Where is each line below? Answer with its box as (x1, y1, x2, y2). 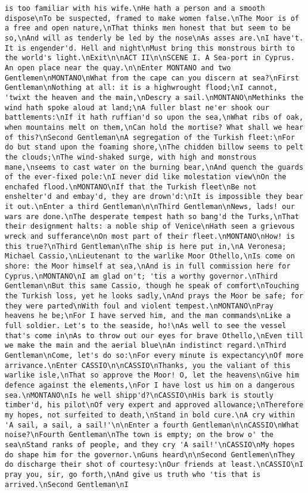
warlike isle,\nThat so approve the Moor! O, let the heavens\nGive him (5, 371, 299, 380)
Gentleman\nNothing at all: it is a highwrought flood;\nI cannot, (5, 83, 278, 92)
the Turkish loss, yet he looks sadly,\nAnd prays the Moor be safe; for (5, 292, 304, 301)
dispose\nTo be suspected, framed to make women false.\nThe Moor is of (5, 14, 299, 23)
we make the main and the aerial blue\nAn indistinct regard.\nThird (5, 341, 287, 350)
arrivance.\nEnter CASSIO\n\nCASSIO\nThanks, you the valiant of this (5, 361, 291, 370)
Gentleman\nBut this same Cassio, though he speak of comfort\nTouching (5, 282, 299, 291)
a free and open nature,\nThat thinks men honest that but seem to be (5, 24, 291, 33)
